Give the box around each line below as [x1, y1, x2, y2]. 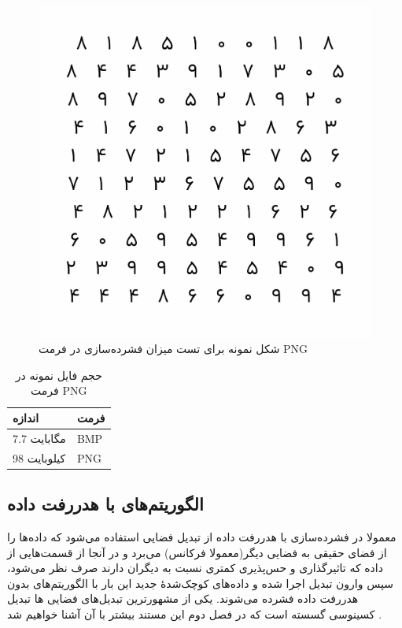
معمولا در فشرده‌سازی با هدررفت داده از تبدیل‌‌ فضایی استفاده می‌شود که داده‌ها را [7, 529, 396, 545]
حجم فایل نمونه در [15, 366, 102, 383]
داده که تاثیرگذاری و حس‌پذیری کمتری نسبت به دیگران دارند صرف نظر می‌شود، [7, 559, 383, 576]
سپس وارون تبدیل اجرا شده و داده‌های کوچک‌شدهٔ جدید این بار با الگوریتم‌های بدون [7, 574, 393, 591]
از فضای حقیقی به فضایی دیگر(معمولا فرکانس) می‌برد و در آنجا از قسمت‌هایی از [7, 544, 387, 560]
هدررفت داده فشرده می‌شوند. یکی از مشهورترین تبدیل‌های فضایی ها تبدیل [7, 590, 359, 607]
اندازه [13, 410, 39, 426]
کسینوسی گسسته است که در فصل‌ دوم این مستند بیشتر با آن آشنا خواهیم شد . [7, 606, 382, 622]
